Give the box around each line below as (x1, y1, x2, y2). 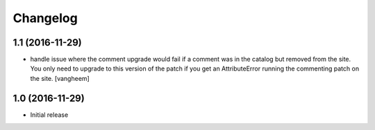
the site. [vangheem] (30, 74, 90, 82)
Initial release (30, 111, 69, 119)
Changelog (12, 10, 78, 26)
